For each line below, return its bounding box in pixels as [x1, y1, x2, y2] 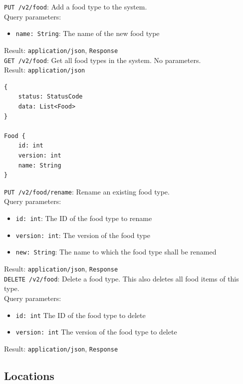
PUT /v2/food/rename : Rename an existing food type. [4, 186, 170, 196]
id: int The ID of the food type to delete [15, 309, 146, 320]
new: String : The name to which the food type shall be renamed [15, 246, 217, 257]
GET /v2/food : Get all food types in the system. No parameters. [4, 54, 201, 65]
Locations [4, 367, 54, 383]
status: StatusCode [18, 93, 83, 100]
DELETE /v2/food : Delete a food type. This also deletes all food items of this [4, 273, 239, 283]
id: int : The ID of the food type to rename [15, 213, 152, 223]
